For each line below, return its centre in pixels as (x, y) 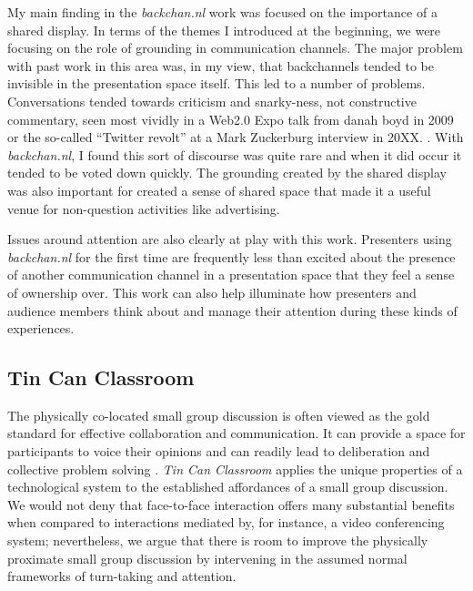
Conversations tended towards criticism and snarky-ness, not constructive (212, 101)
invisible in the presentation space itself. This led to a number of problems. (216, 83)
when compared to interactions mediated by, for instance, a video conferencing (226, 522)
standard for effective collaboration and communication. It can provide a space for (236, 433)
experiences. (41, 328)
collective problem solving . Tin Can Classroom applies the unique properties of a (235, 469)
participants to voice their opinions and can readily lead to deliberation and (219, 451)
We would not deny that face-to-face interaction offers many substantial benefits (231, 504)
